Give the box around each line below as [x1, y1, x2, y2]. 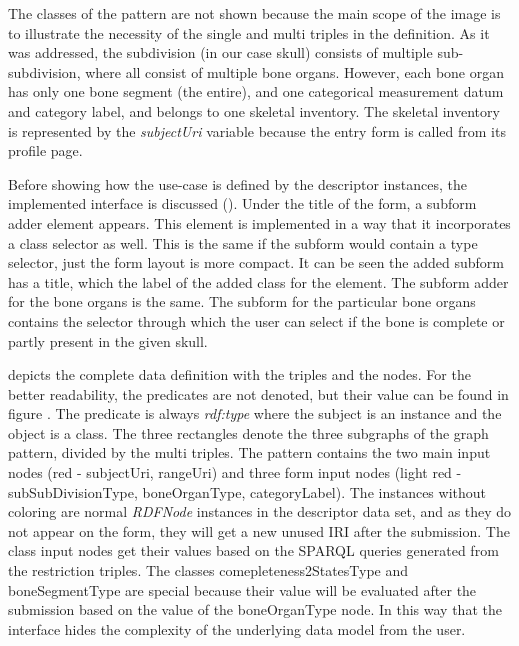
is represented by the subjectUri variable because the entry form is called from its [8, 120, 506, 141]
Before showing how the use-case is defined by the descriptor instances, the [8, 173, 467, 194]
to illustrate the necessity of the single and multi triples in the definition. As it [8, 22, 490, 43]
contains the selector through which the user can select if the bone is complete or [8, 310, 505, 331]
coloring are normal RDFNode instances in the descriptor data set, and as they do [8, 501, 512, 522]
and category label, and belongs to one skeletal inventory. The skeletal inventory [8, 100, 500, 121]
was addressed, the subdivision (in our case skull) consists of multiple [8, 42, 433, 63]
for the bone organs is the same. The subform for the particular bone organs [8, 291, 476, 312]
